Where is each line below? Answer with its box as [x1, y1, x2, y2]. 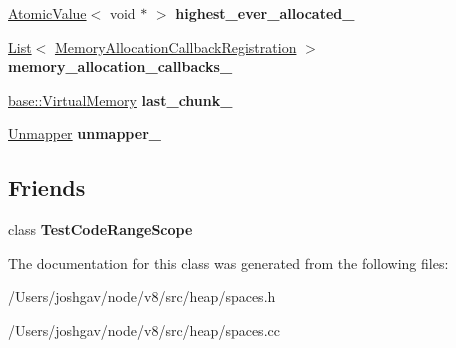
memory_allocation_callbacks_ [8, 56, 233, 77]
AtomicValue [8, 3, 87, 23]
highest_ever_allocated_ [175, 3, 355, 23]
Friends [8, 172, 86, 203]
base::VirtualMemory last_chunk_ [8, 89, 233, 110]
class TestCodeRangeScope [8, 219, 193, 240]
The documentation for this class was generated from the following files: [8, 252, 449, 273]
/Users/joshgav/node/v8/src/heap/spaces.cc [8, 319, 280, 340]
